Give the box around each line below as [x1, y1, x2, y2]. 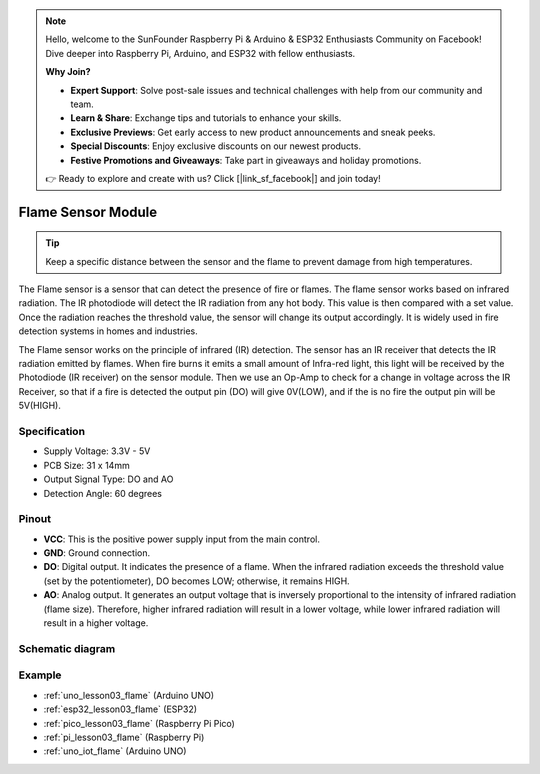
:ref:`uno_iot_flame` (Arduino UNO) [43, 745, 187, 757]
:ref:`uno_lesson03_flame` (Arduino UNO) [43, 689, 215, 701]
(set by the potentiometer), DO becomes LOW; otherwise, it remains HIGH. [43, 575, 350, 587]
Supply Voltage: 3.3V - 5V [43, 445, 151, 457]
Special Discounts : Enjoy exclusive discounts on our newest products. [70, 140, 362, 152]
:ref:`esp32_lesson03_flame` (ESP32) [43, 703, 198, 715]
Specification [18, 424, 85, 438]
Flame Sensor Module [18, 203, 158, 220]
